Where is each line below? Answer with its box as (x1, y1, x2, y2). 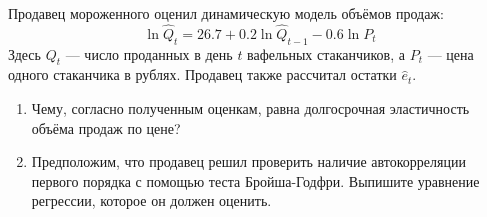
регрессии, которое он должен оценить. (31, 190, 272, 211)
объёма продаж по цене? (31, 117, 181, 138)
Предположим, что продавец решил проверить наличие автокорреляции (31, 151, 466, 172)
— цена (427, 43, 474, 64)
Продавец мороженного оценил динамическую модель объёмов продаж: (8, 3, 444, 23)
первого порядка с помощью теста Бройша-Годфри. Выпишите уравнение (31, 170, 480, 191)
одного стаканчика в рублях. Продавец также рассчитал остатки (8, 64, 397, 85)
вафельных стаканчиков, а (247, 43, 405, 64)
